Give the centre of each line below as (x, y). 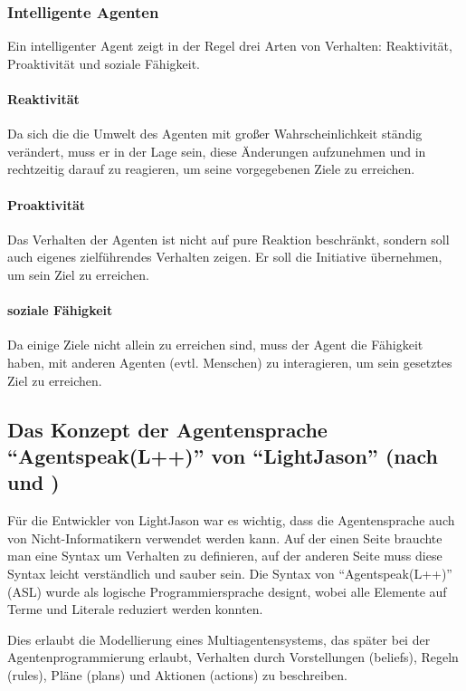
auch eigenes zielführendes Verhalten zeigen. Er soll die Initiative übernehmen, (225, 257)
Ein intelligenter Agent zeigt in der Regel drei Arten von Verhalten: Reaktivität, (230, 46)
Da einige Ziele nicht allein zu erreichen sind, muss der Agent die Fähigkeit (215, 345)
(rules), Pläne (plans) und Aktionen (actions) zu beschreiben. (177, 674)
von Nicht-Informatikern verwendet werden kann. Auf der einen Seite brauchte (225, 537)
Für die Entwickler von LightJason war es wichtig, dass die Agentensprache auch (231, 520)
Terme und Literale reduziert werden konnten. (135, 609)
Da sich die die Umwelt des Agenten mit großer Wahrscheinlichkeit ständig (215, 134)
